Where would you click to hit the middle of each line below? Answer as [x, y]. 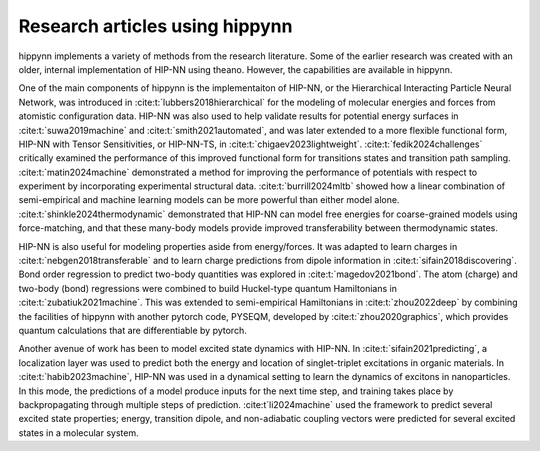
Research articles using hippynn [155, 26]
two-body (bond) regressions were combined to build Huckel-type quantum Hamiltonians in [207, 288]
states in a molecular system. [78, 432]
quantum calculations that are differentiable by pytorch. [132, 330]
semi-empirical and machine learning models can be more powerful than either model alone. [209, 200]
